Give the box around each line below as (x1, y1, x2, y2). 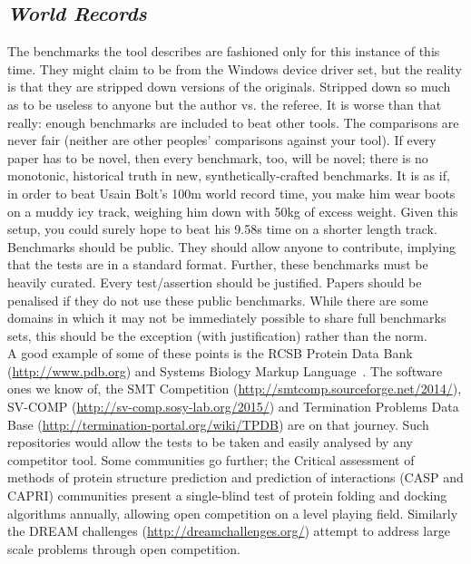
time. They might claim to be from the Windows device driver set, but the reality (7, 59, 462, 78)
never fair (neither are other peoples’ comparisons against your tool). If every (7, 131, 437, 150)
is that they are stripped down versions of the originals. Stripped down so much (7, 77, 451, 96)
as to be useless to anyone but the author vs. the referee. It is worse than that (7, 94, 442, 113)
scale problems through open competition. (7, 539, 240, 558)
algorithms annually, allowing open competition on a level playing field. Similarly (7, 503, 458, 522)
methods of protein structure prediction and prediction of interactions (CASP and (7, 468, 464, 487)
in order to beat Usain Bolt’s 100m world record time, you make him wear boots (7, 183, 456, 202)
